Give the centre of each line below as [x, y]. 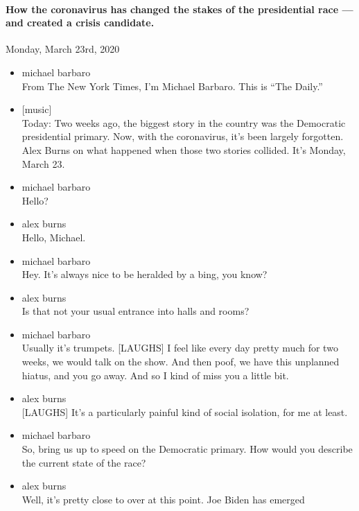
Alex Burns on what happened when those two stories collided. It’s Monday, [184, 149]
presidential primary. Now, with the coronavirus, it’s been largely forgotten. [183, 136]
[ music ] [37, 109]
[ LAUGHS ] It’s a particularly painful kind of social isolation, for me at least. [185, 412]
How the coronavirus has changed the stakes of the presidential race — [179, 9]
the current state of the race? [84, 462]
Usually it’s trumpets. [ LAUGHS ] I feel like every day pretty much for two [180, 348]
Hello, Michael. [54, 237]
